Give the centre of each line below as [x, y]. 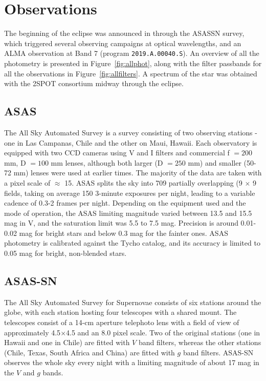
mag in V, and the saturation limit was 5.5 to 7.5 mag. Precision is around [121, 223]
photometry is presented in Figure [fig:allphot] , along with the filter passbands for [133, 63]
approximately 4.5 [32, 332]
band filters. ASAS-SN [218, 352]
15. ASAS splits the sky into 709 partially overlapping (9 [153, 182]
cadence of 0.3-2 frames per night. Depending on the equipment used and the [125, 203]
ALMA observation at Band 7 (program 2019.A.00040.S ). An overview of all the [132, 53]
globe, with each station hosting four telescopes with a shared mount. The [120, 312]
